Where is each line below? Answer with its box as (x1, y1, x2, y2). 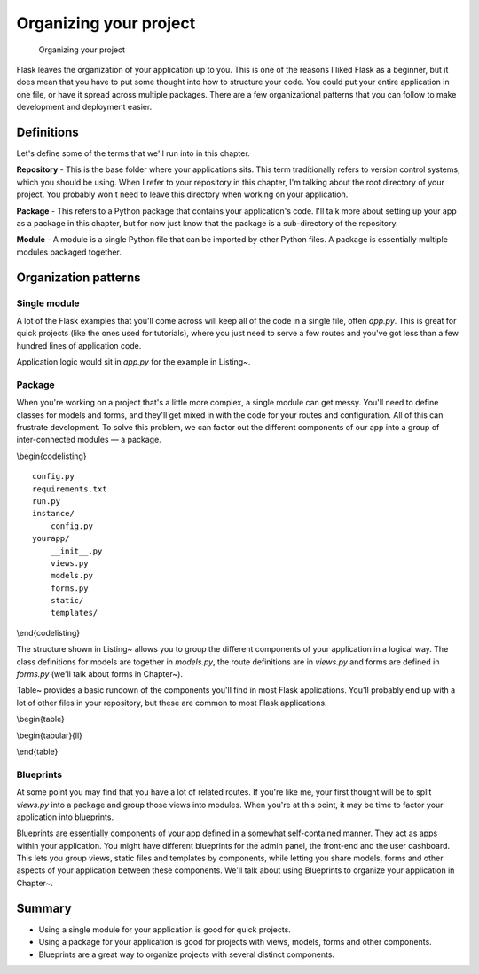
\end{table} (16, 746, 59, 757)
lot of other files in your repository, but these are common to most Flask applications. (16, 697, 327, 708)
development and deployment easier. (16, 102, 153, 113)
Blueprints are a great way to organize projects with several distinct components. (38, 949, 335, 960)
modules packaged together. (16, 247, 122, 257)
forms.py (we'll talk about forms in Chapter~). (16, 669, 184, 679)
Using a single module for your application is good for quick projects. (38, 923, 292, 935)
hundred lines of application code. (16, 340, 142, 350)
